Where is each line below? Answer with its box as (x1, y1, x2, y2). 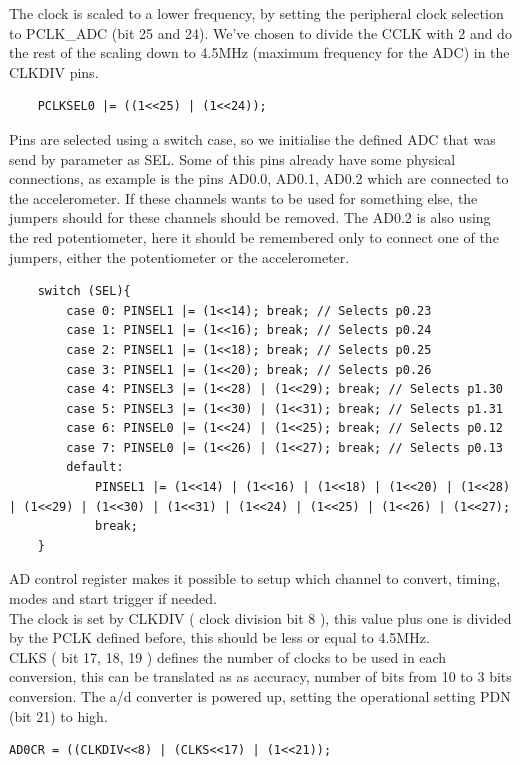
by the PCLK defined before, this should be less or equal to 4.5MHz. (9, 627, 430, 648)
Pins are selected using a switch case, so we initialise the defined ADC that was (9, 128, 496, 149)
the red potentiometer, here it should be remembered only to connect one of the (9, 226, 499, 247)
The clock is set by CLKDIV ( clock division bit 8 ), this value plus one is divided (9, 607, 512, 628)
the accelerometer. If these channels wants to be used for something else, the (9, 187, 478, 208)
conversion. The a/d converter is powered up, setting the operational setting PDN (9, 686, 511, 706)
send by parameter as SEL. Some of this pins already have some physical (9, 148, 456, 169)
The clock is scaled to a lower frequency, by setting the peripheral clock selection (9, 3, 504, 23)
